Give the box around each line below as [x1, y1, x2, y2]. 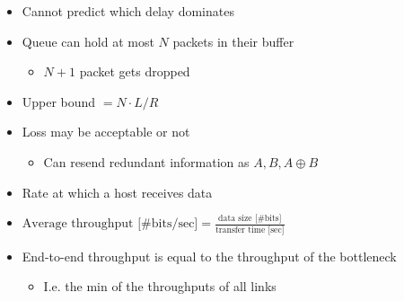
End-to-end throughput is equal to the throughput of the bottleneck [22, 246, 397, 265]
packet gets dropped [79, 62, 190, 81]
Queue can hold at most [22, 31, 154, 50]
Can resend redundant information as [43, 152, 250, 171]
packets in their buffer [172, 31, 294, 50]
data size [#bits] [218, 214, 282, 224]
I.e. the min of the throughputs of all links [43, 277, 277, 296]
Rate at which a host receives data [22, 182, 213, 201]
